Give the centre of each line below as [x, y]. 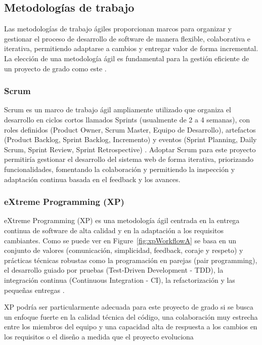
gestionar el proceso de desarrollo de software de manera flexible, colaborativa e [127, 38]
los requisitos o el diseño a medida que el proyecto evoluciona [99, 336]
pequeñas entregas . [34, 290]
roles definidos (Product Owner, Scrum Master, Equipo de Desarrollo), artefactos [130, 129]
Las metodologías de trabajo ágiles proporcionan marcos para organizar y [118, 29]
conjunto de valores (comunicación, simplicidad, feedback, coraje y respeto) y [124, 250]
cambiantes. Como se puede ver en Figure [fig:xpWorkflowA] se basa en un [120, 240]
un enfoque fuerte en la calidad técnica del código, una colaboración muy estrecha [131, 316]
